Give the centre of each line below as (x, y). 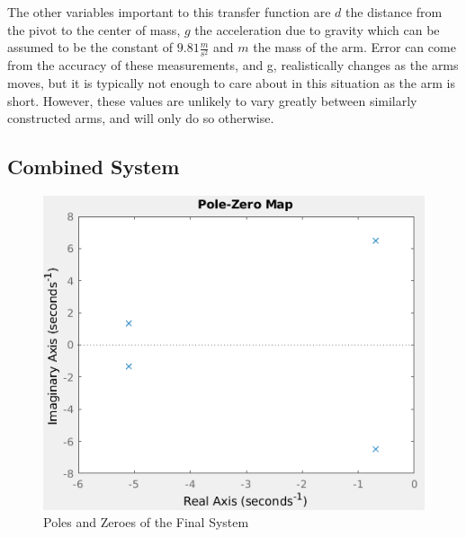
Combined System (94, 167)
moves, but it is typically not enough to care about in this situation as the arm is (231, 82)
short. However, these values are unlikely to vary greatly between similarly (212, 100)
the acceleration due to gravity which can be (317, 29)
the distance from (394, 12)
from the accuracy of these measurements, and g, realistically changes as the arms (233, 65)
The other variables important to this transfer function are (169, 12)
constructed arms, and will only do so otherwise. (141, 118)
